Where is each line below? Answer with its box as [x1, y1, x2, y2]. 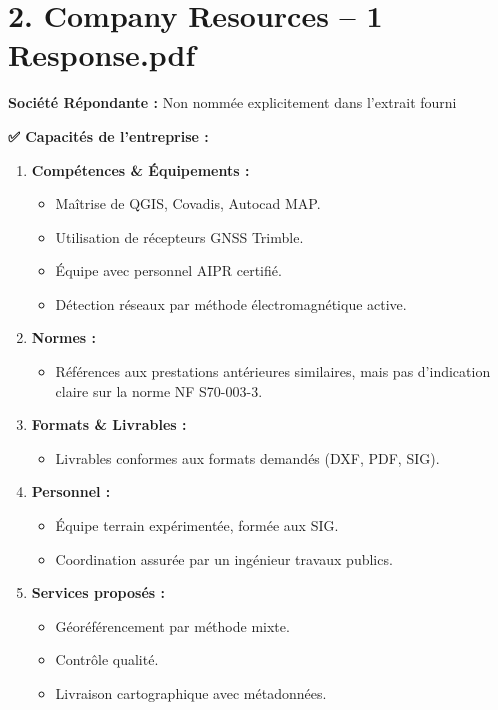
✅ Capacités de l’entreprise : [8, 125, 209, 146]
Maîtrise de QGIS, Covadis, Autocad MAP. [55, 193, 321, 214]
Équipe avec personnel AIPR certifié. [55, 260, 282, 281]
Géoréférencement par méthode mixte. [55, 615, 290, 636]
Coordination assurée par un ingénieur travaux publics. [55, 548, 393, 569]
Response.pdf [8, 34, 196, 75]
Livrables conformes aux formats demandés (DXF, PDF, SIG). [55, 447, 440, 468]
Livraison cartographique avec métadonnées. [55, 683, 327, 703]
